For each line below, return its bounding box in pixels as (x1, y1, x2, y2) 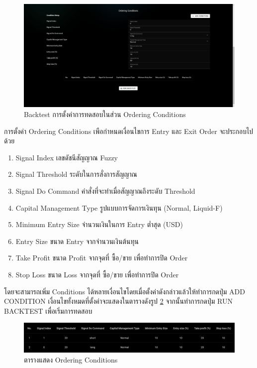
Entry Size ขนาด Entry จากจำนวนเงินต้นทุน (15, 236, 139, 246)
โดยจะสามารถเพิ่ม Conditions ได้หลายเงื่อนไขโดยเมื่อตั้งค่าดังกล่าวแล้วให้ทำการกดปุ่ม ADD (4, 286, 245, 296)
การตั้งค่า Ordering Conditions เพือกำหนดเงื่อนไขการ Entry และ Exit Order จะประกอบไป (4, 125, 254, 136)
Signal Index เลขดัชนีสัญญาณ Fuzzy (15, 152, 118, 162)
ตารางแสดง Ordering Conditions (24, 354, 118, 365)
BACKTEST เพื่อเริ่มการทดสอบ (4, 305, 92, 316)
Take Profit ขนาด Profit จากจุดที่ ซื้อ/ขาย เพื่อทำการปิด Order (15, 252, 188, 263)
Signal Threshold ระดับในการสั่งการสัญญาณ (15, 169, 137, 179)
